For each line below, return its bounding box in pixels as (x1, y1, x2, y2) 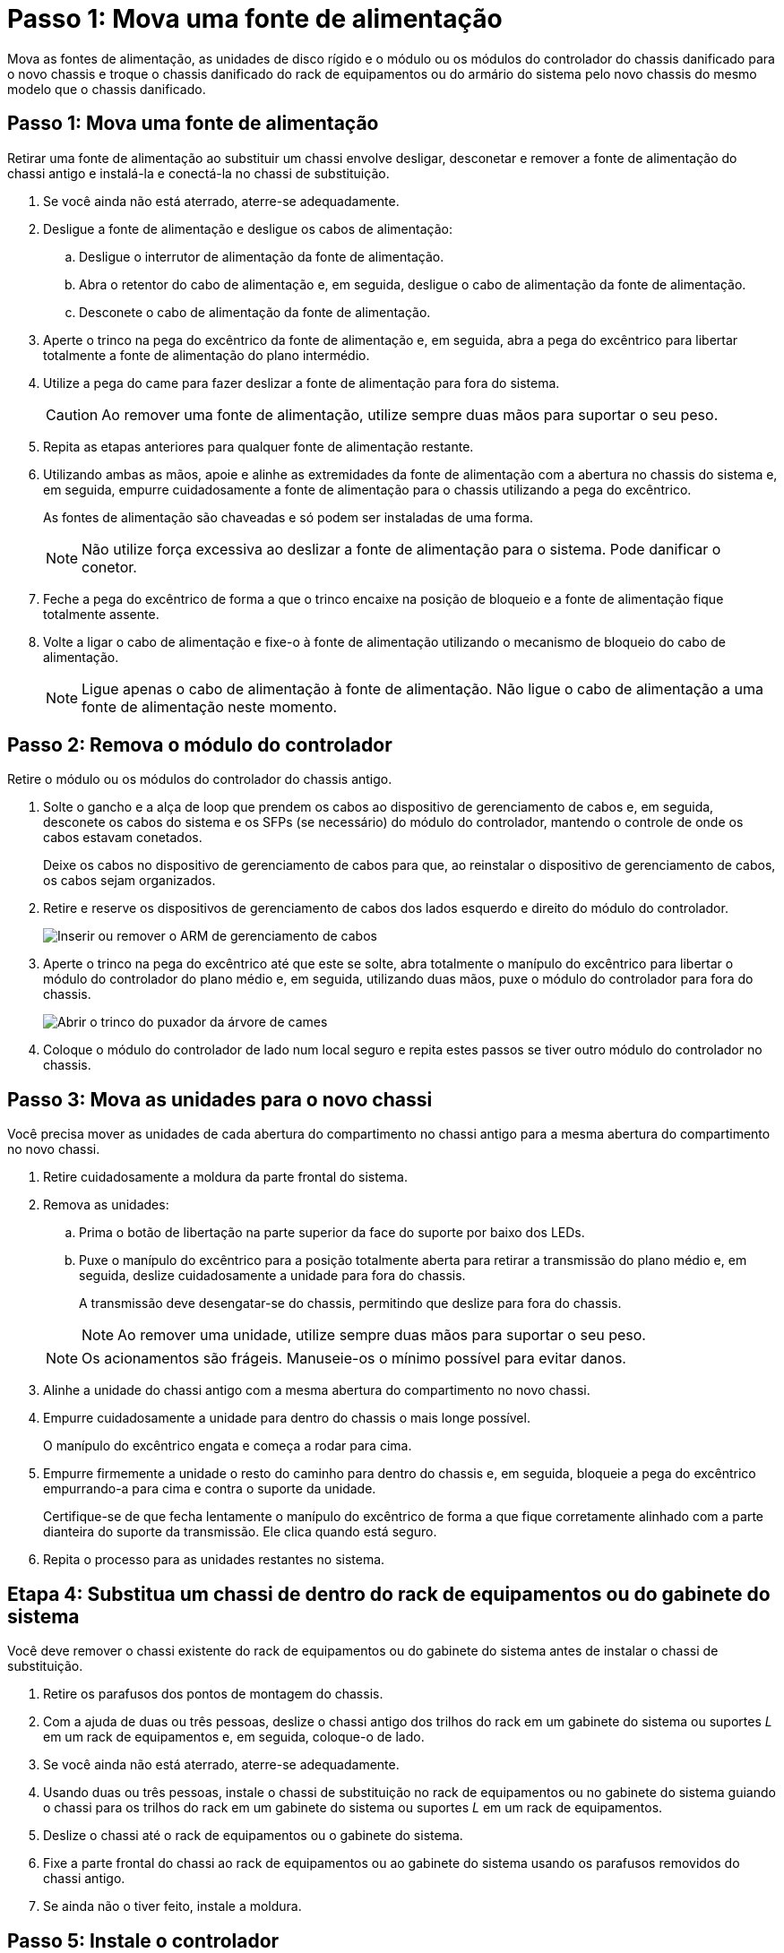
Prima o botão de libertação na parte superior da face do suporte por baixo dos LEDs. (79, 1225, 585, 1241)
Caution (46, 405, 99, 424)
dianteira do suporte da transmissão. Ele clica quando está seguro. (43, 1524, 437, 1540)
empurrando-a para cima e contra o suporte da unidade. (43, 1481, 376, 1497)
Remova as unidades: (43, 1197, 169, 1213)
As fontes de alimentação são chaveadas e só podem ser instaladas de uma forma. (43, 509, 534, 525)
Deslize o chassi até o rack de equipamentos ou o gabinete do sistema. (43, 1828, 463, 1844)
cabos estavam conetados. (43, 830, 202, 846)
